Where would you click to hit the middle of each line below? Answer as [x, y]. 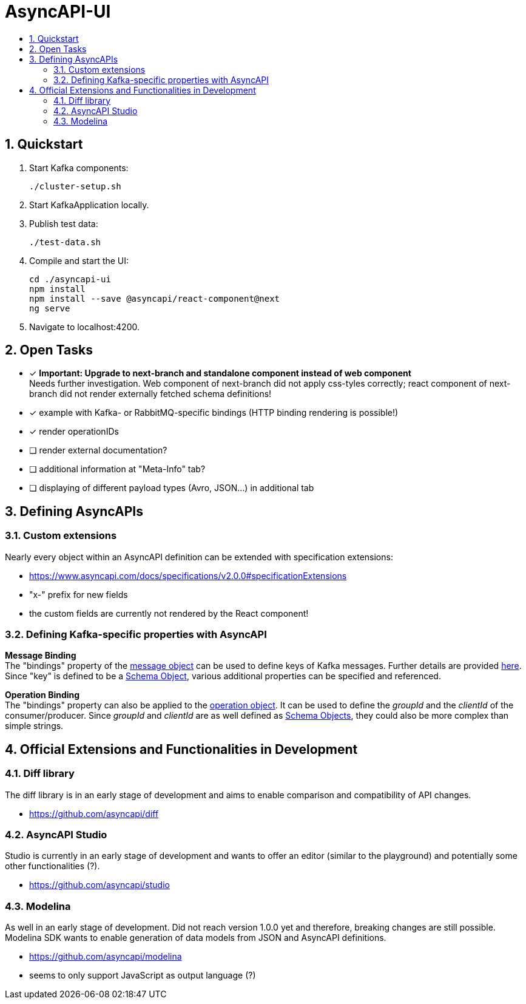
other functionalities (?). [52, 866]
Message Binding [41, 656]
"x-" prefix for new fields [79, 594]
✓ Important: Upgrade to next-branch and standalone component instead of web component [220, 373]
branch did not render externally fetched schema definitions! [150, 394]
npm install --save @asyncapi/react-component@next [155, 298]
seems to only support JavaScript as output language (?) [143, 975]
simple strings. [34, 726]
